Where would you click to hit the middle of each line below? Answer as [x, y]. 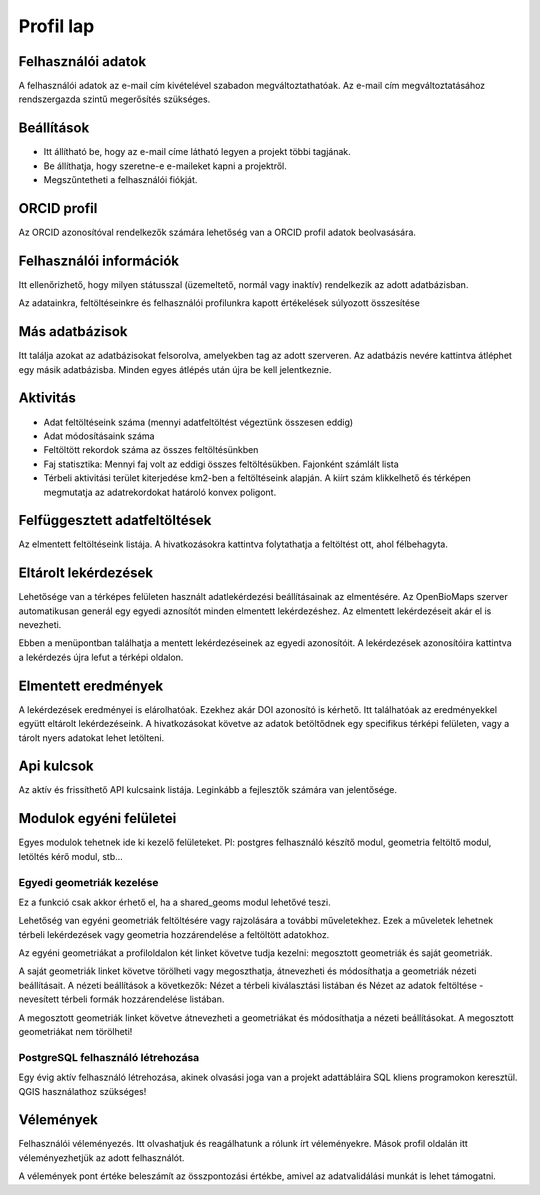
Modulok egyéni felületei [97, 818]
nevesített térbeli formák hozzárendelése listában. [121, 999]
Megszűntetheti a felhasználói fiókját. [120, 180]
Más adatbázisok [73, 331]
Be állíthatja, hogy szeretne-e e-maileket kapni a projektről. [165, 166]
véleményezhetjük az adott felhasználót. [101, 1157]
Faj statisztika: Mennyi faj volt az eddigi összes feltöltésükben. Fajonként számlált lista [221, 464]
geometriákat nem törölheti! [75, 1032]
